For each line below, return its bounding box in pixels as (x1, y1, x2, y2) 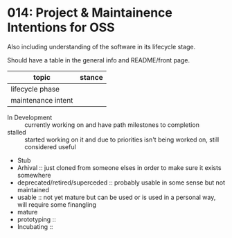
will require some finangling (17, 200, 97, 209)
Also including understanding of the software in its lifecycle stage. (7, 42, 196, 51)
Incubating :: (17, 222, 53, 230)
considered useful (24, 142, 76, 151)
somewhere (17, 171, 51, 179)
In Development (7, 113, 53, 121)
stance (79, 72, 103, 82)
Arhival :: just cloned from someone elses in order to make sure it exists (17, 163, 222, 171)
